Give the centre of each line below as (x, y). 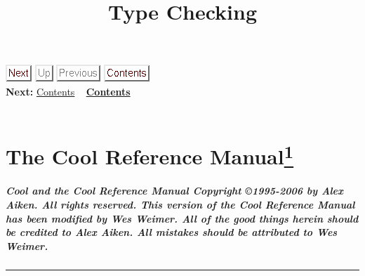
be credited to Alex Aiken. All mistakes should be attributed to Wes (172, 232)
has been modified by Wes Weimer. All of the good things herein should (182, 218)
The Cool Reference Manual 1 (150, 155)
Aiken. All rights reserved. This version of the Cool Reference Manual (180, 205)
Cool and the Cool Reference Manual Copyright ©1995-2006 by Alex (174, 191)
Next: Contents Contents (68, 91)
